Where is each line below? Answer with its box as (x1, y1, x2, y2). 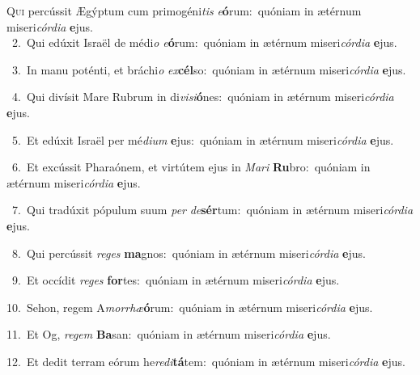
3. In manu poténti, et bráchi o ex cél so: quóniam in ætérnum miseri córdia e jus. (11, 61, 406, 78)
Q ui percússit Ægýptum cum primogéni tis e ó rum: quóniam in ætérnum (6, 2, 362, 19)
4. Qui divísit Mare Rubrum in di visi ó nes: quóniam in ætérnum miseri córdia (11, 88, 394, 105)
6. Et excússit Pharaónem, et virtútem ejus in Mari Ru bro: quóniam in (11, 158, 371, 175)
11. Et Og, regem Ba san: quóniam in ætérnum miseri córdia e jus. (6, 326, 331, 343)
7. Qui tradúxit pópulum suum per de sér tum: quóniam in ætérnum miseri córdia (11, 201, 414, 218)
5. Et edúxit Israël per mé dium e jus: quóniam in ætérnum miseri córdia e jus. (11, 131, 394, 148)
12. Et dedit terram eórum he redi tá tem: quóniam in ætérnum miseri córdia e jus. (6, 352, 405, 369)
